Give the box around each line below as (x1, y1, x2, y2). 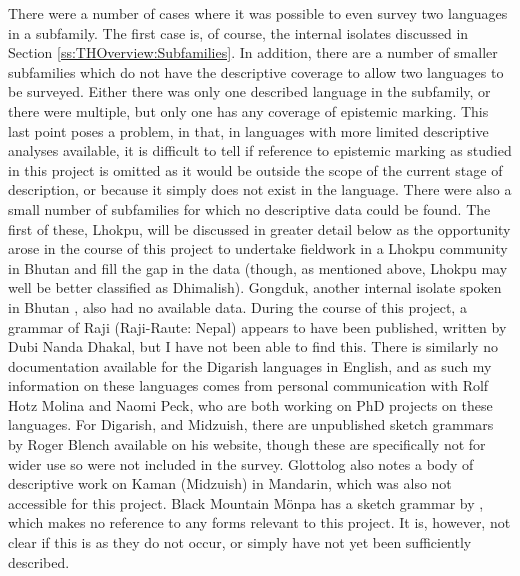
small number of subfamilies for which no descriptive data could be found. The (8, 198, 491, 219)
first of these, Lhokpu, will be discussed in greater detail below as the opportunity (8, 218, 511, 239)
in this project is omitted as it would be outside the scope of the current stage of (8, 159, 503, 180)
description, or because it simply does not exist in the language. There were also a (8, 179, 512, 200)
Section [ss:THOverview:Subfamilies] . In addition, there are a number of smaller (8, 42, 498, 63)
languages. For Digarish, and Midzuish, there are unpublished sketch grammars (8, 414, 494, 435)
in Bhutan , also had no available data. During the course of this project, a (8, 296, 467, 317)
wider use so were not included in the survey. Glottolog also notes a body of (8, 453, 474, 474)
